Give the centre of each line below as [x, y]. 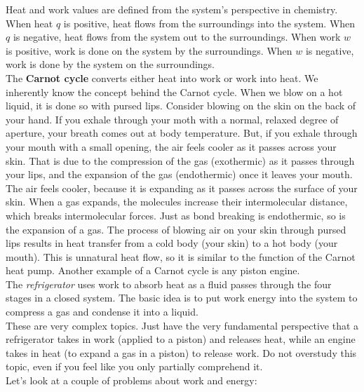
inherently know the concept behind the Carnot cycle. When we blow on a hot [174, 92]
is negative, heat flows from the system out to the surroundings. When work [177, 37]
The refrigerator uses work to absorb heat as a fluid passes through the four [169, 284]
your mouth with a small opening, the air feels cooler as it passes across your [171, 146]
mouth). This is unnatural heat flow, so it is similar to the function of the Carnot [181, 256]
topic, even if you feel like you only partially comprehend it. [134, 366]
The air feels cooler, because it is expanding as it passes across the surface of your [182, 188]
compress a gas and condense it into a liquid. [102, 312]
